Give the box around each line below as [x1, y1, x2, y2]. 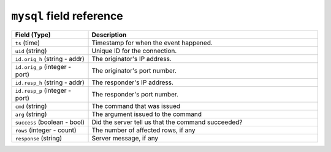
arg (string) [15, 110, 47, 118]
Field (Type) [15, 31, 51, 39]
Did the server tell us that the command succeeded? [91, 118, 243, 126]
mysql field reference [11, 9, 124, 23]
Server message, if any [91, 134, 159, 142]
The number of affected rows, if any [91, 126, 196, 134]
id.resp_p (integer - [15, 86, 72, 95]
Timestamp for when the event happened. [91, 38, 213, 47]
